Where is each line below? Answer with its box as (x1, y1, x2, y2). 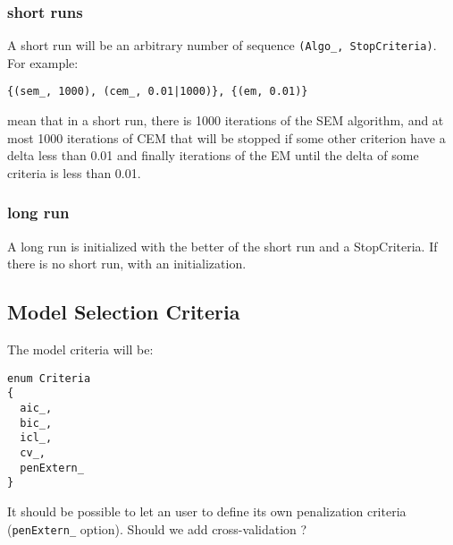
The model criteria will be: (7, 340, 154, 359)
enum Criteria (7, 371, 91, 385)
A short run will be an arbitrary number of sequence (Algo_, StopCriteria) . (7, 36, 437, 55)
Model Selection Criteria (7, 298, 240, 326)
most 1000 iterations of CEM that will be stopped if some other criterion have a (7, 128, 446, 147)
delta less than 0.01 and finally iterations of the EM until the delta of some (7, 146, 419, 165)
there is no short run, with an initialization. (7, 254, 247, 273)
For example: (7, 53, 79, 72)
